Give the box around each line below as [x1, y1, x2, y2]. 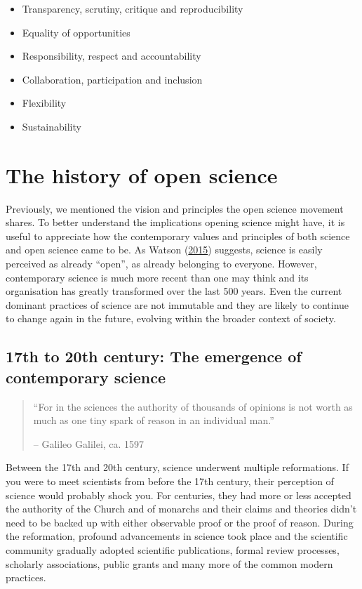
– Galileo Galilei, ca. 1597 [33, 436, 145, 451]
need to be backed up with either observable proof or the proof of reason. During [6, 515, 354, 529]
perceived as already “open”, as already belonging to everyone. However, [6, 256, 317, 271]
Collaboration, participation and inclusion [22, 72, 203, 86]
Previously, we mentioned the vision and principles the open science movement [6, 201, 344, 216]
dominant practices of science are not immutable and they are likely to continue [6, 297, 349, 312]
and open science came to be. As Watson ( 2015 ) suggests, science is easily [6, 242, 323, 257]
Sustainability [22, 119, 81, 133]
